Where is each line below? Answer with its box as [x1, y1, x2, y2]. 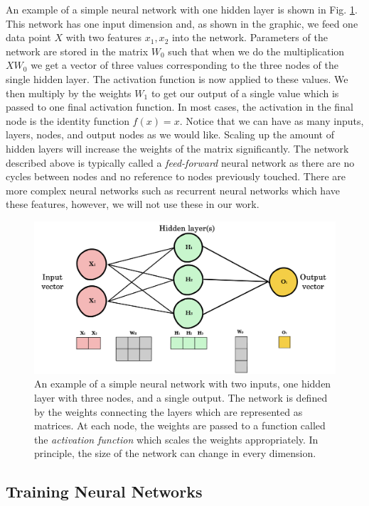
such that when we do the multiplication [168, 43, 345, 58]
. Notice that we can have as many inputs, [179, 113, 364, 128]
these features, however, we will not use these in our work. [6, 197, 260, 211]
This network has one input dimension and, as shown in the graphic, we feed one [6, 16, 358, 31]
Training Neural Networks [6, 480, 203, 502]
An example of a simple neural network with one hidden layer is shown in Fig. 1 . [6, 2, 358, 16]
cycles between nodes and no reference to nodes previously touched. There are [6, 169, 346, 184]
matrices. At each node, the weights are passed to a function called [34, 418, 326, 433]
